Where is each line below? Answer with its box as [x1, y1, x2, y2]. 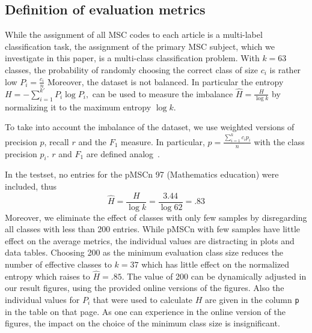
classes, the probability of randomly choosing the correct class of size [5, 63, 258, 76]
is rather [269, 63, 301, 76]
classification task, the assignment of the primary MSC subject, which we [5, 40, 275, 52]
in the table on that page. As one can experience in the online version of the [5, 305, 286, 317]
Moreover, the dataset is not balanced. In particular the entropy [47, 75, 284, 88]
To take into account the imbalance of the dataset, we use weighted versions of [5, 121, 295, 133]
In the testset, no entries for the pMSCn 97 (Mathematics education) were [5, 168, 279, 181]
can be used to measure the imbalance [92, 87, 233, 100]
